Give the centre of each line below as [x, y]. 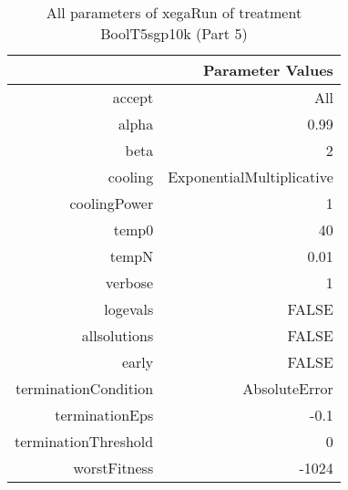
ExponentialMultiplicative [251, 177]
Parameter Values [268, 70]
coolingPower [112, 203]
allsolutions [118, 335]
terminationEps [104, 415]
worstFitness [113, 468]
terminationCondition [85, 388]
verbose [130, 282]
